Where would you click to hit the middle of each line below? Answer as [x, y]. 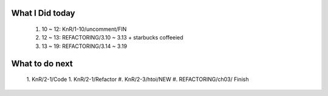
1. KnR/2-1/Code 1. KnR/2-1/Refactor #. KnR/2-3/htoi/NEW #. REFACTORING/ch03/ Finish [138, 80]
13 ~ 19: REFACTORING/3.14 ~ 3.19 [84, 46]
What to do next [42, 63]
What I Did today [43, 13]
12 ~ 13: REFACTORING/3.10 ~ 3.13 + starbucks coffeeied [112, 38]
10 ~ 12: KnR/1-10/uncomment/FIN [84, 29]
